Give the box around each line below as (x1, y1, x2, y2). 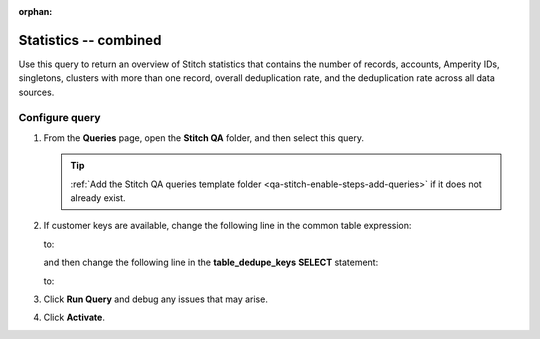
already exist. (70, 192, 126, 204)
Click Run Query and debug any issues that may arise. (43, 293, 269, 305)
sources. (18, 86, 55, 98)
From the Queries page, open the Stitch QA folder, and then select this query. (43, 131, 365, 144)
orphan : (18, 6, 53, 17)
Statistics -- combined (18, 31, 162, 49)
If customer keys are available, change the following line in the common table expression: (43, 220, 412, 232)
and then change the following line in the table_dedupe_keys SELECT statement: (43, 256, 379, 269)
